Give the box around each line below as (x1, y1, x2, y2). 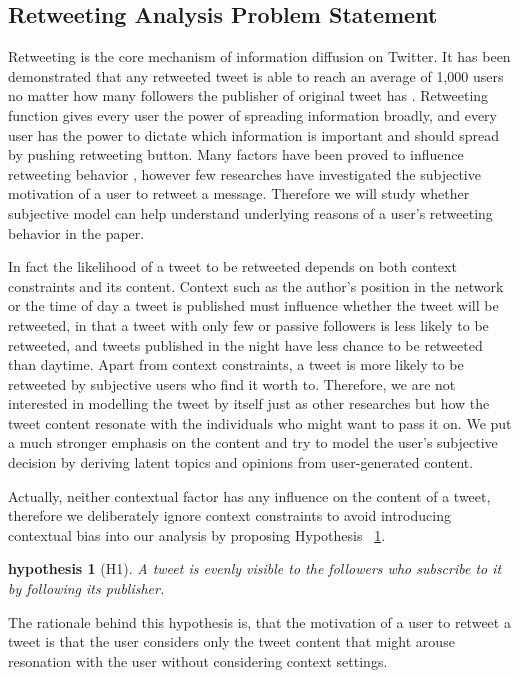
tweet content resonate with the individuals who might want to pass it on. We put (8, 412, 512, 433)
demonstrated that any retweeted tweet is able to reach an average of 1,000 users (8, 65, 504, 86)
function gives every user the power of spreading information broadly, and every (8, 104, 497, 125)
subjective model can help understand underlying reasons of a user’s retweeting (8, 202, 493, 223)
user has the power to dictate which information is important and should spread (8, 124, 499, 145)
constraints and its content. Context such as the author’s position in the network (8, 275, 504, 296)
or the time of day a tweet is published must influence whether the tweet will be (8, 295, 499, 316)
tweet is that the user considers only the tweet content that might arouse (8, 631, 455, 652)
